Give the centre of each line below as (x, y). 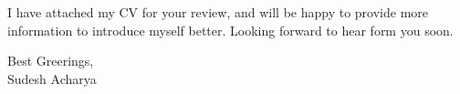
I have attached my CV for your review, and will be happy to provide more (218, 12)
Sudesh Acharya (52, 78)
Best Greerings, (51, 61)
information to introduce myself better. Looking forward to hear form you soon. (230, 30)
